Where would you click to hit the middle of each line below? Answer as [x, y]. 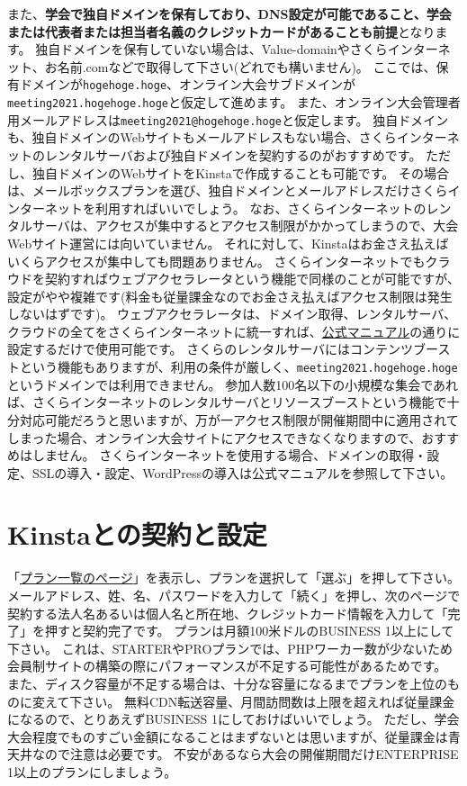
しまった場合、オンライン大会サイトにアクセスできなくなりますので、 [215, 437]
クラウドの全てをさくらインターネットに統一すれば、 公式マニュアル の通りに [234, 331]
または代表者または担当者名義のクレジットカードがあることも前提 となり [221, 31]
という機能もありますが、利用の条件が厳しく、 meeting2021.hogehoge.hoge [238, 367]
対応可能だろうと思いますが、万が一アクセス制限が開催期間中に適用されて [239, 419]
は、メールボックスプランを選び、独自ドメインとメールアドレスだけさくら [228, 190]
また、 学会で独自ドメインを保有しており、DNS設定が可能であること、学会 [229, 14]
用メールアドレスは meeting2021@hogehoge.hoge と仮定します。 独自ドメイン [228, 119]
